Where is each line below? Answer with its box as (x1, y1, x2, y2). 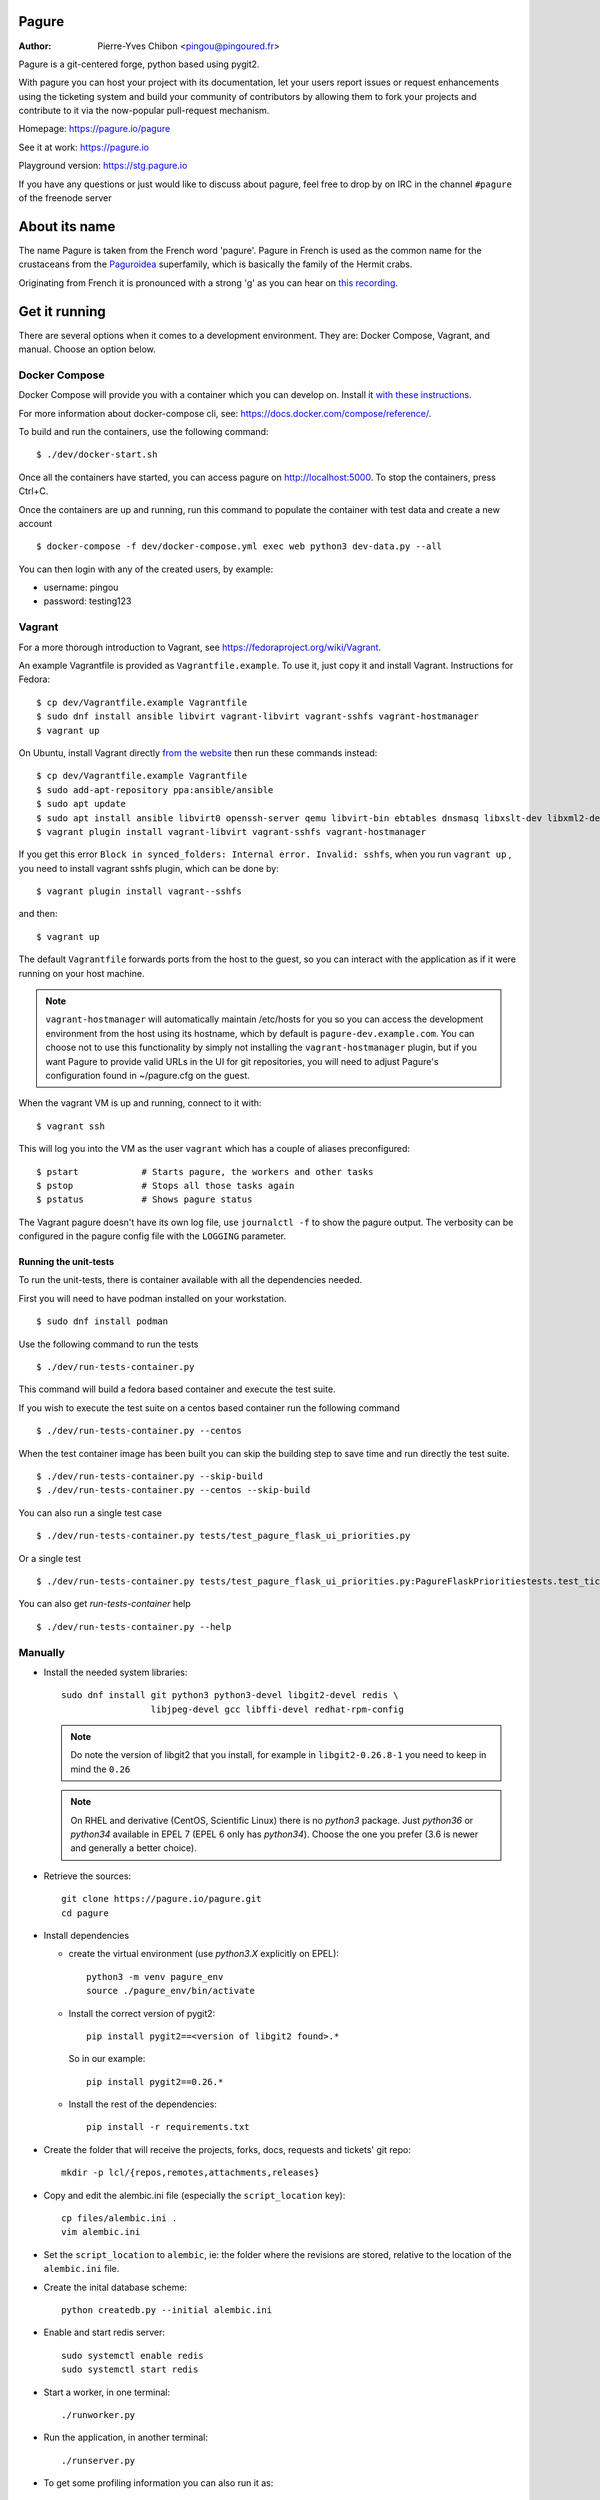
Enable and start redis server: (43, 2326, 165, 2339)
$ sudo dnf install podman (36, 1316, 169, 1327)
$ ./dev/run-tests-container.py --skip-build (36, 1471, 264, 1482)
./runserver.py (61, 2455, 136, 2466)
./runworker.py (61, 2409, 136, 2420)
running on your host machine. (18, 967, 145, 979)
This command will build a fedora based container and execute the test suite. (18, 1383, 336, 1395)
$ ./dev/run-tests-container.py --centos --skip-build (36, 1485, 311, 1496)
